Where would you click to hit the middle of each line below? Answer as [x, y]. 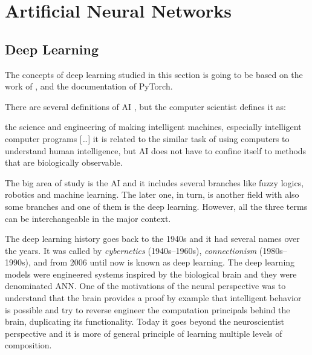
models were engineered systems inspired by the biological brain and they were [151, 274]
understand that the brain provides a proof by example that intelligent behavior [153, 298]
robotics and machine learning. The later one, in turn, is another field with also [152, 194]
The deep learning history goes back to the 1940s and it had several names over [152, 239]
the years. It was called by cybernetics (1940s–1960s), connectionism [131, 250]
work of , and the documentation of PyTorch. [89, 86]
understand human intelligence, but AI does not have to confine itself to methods [156, 150]
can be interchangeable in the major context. [88, 218]
